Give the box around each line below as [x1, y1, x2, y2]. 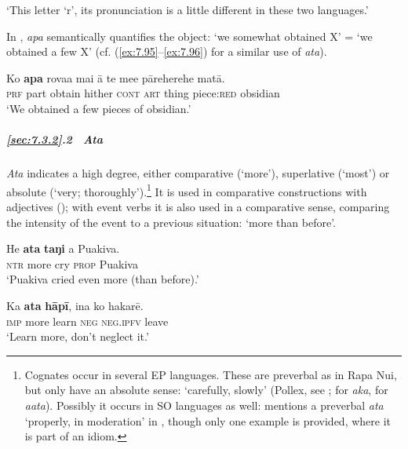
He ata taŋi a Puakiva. [6, 240, 120, 257]
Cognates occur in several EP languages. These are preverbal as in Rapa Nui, [24, 366, 397, 382]
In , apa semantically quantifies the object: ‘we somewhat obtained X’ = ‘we [6, 27, 373, 44]
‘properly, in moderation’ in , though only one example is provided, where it [24, 412, 392, 429]
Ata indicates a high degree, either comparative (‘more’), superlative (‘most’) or [6, 165, 390, 181]
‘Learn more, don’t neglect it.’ [6, 328, 149, 345]
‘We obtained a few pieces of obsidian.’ [6, 100, 191, 116]
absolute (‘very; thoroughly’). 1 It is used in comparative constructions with [6, 181, 367, 199]
